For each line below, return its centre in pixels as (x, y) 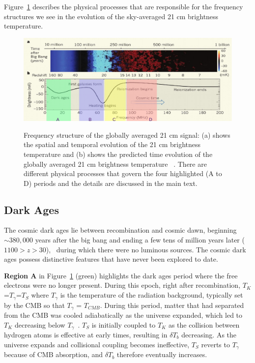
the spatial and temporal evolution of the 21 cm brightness (112, 144)
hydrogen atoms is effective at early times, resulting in (86, 334)
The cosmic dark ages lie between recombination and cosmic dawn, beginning (120, 230)
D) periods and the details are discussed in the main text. (111, 183)
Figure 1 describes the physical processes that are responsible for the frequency (124, 6)
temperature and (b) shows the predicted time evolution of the (118, 154)
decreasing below (40, 324)
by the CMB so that (34, 305)
